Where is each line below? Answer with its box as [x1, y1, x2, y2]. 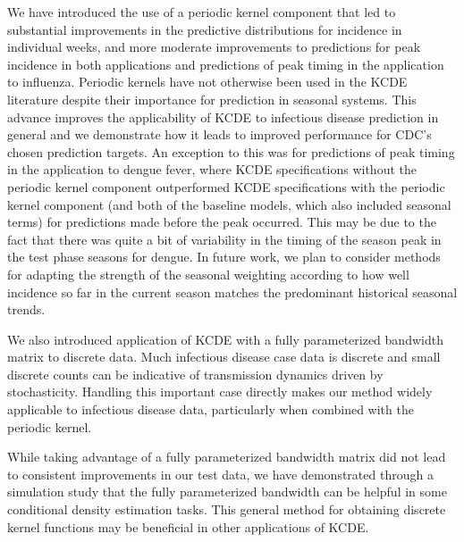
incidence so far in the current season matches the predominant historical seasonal [7, 282, 458, 301]
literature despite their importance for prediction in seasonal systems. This [7, 89, 417, 108]
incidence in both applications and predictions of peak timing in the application [7, 54, 444, 73]
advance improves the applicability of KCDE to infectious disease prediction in [7, 107, 439, 126]
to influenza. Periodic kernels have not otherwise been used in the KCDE [7, 72, 408, 91]
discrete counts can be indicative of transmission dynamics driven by [7, 364, 384, 383]
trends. [7, 300, 46, 319]
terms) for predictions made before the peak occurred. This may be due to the [7, 213, 436, 231]
